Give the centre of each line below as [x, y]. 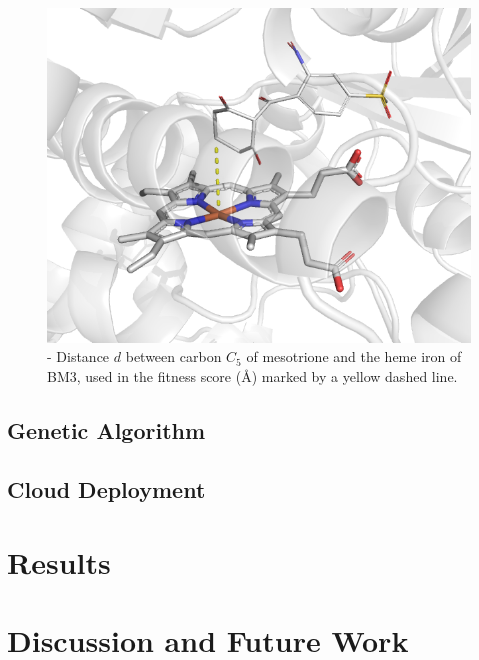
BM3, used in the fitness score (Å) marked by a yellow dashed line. [252, 375]
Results [59, 562]
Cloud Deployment [106, 488]
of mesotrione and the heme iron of [354, 356]
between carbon [173, 356]
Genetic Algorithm [106, 429]
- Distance [78, 356]
